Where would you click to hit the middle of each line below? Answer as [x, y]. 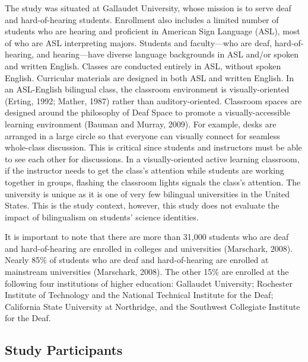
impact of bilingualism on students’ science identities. [102, 217]
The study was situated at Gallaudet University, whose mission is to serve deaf [148, 8]
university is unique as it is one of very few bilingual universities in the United [147, 193]
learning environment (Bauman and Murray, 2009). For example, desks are [141, 124]
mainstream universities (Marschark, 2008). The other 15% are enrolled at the [147, 272]
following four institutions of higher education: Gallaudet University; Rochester [149, 283]
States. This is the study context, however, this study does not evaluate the [142, 205]
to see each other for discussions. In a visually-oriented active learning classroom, [152, 158]
